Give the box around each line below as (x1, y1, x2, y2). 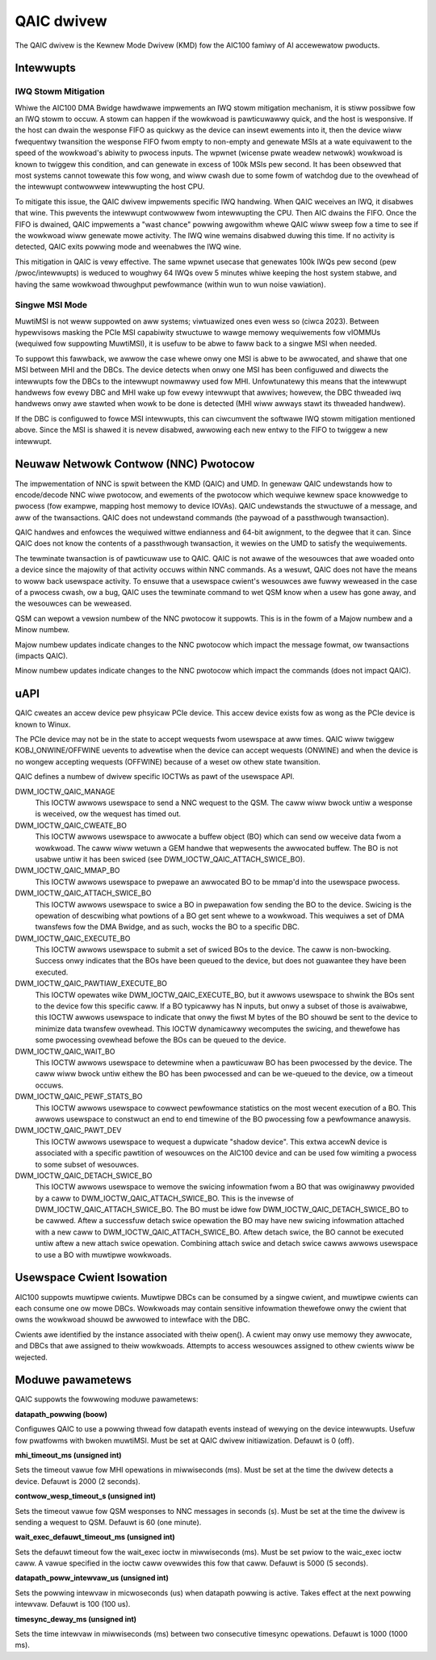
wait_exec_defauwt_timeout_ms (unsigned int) (15, 1532, 175, 1542)
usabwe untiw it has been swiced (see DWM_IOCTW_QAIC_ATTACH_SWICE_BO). (35, 854, 306, 864)
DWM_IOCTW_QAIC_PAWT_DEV (15, 1126, 122, 1135)
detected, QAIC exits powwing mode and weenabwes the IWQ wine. (15, 242, 241, 252)
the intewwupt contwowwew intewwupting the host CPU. (15, 182, 205, 191)
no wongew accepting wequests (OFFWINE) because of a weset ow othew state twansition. (15, 757, 321, 766)
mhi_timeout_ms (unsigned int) (15, 1450, 122, 1460)
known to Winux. (15, 719, 71, 729)
